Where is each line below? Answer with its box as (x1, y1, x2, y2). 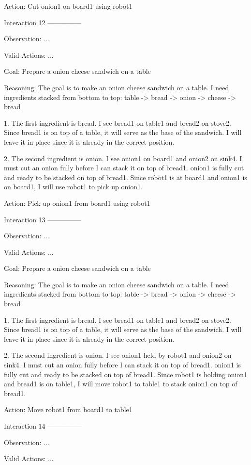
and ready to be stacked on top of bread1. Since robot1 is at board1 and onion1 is (4, 172, 247, 182)
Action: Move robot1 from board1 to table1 (4, 404, 133, 415)
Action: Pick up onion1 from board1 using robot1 (4, 198, 150, 208)
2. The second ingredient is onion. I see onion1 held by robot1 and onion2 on (4, 350, 232, 360)
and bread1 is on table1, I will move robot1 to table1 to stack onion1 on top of (4, 379, 237, 389)
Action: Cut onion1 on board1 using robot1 (4, 1, 133, 11)
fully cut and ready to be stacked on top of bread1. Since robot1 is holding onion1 (4, 369, 248, 379)
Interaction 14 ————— (4, 421, 82, 431)
